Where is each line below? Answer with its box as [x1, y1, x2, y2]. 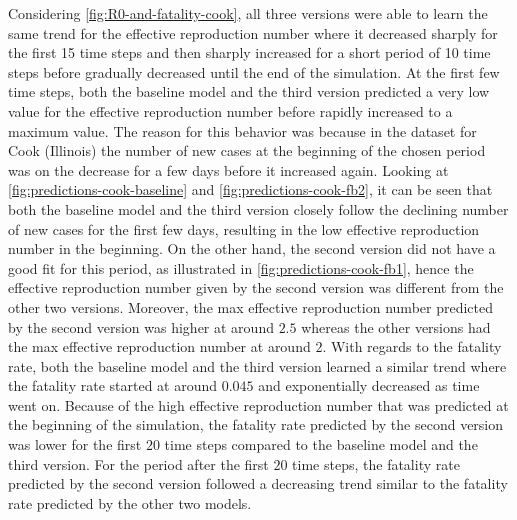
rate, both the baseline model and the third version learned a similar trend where [8, 355, 507, 376]
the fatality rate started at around [8, 375, 218, 396]
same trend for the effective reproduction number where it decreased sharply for [8, 22, 498, 43]
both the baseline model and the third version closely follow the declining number [8, 198, 509, 219]
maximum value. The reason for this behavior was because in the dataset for [8, 120, 477, 141]
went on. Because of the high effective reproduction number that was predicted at [8, 394, 509, 415]
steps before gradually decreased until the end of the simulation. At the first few [8, 61, 500, 82]
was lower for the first [8, 434, 142, 455]
